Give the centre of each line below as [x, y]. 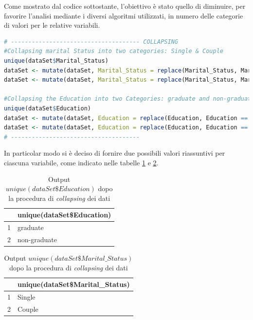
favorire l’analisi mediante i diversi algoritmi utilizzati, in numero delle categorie [124, 15]
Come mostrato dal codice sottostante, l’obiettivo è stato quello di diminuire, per [125, 6]
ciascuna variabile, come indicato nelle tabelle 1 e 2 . [81, 162]
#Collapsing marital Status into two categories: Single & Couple [114, 51]
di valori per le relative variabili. [52, 25]
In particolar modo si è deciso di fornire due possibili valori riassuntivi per [115, 153]
